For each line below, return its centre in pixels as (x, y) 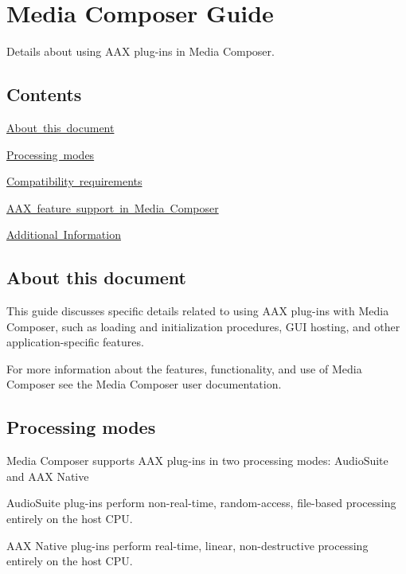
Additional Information (64, 234)
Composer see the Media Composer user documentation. (144, 384)
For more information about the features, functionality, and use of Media (184, 368)
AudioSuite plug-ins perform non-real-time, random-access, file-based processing (201, 503)
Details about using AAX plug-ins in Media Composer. (141, 51)
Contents (44, 94)
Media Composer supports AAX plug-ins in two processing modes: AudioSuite (197, 461)
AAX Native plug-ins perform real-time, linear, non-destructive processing (187, 545)
